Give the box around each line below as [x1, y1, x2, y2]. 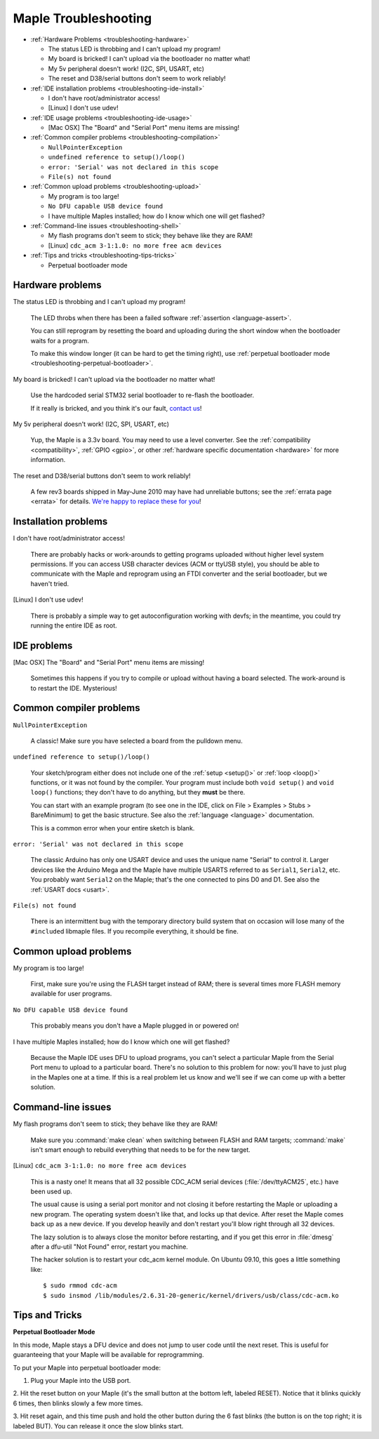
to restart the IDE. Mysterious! [30, 684, 117, 692]
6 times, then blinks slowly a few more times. [13, 1399, 143, 1407]
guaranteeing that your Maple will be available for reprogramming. [13, 1351, 204, 1359]
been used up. [30, 1187, 73, 1196]
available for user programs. [30, 990, 112, 998]
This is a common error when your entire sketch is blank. [30, 823, 195, 832]
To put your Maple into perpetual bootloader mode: [13, 1363, 161, 1372]
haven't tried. [30, 579, 69, 588]
